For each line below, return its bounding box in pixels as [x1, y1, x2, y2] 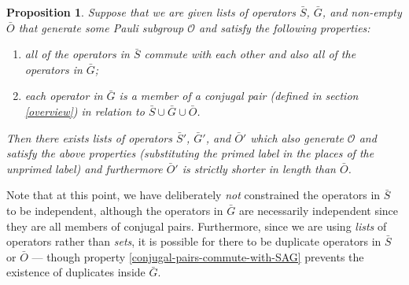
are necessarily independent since [238, 202, 399, 218]
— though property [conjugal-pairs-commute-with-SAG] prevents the [31, 248, 364, 265]
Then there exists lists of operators [6, 129, 173, 146]
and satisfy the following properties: [199, 19, 370, 35]
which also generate [250, 129, 344, 146]
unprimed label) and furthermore [6, 160, 163, 176]
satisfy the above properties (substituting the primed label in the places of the [6, 145, 374, 161]
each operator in [24, 87, 103, 104]
